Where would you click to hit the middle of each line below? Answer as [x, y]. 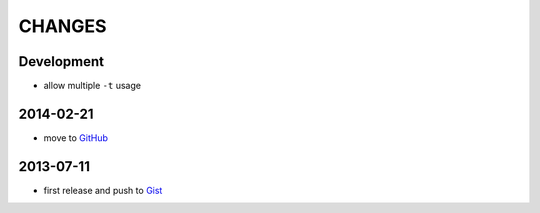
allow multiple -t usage [92, 86]
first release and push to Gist [103, 190]
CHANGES [62, 26]
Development [61, 61]
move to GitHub [76, 137]
